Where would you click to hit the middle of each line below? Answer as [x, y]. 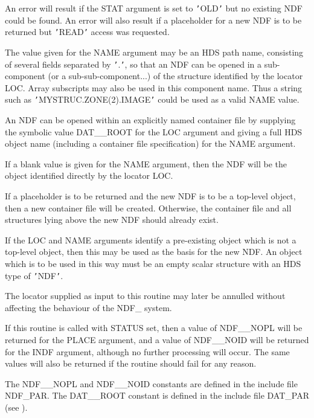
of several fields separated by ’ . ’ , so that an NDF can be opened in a [133, 64]
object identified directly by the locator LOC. [89, 175]
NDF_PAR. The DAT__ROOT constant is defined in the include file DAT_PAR [157, 395]
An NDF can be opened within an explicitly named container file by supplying [150, 120]
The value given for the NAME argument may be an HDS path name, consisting [154, 52]
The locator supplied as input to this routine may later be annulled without [145, 296]
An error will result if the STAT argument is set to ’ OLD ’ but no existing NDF [154, 8]
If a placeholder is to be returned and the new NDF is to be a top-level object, [150, 195]
